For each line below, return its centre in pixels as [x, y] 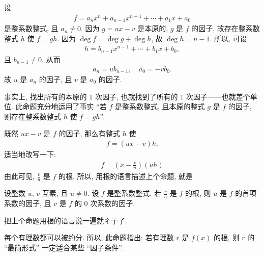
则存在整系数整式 [33, 116]
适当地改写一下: [30, 154]
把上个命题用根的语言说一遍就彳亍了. [66, 220]
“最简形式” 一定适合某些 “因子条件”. [64, 248]
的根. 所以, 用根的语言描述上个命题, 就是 [126, 176]
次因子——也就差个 [218, 96]
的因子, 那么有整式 [90, 133]
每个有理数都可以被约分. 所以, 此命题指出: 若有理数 [89, 237]
